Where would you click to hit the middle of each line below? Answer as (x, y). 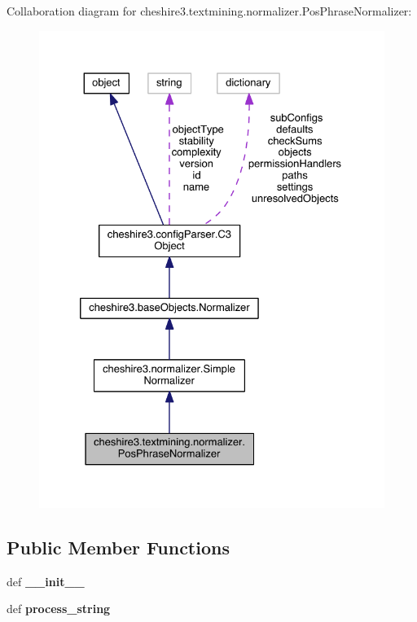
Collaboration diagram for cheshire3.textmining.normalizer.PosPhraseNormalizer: (209, 11)
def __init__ (46, 581)
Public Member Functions (118, 547)
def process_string (59, 609)
